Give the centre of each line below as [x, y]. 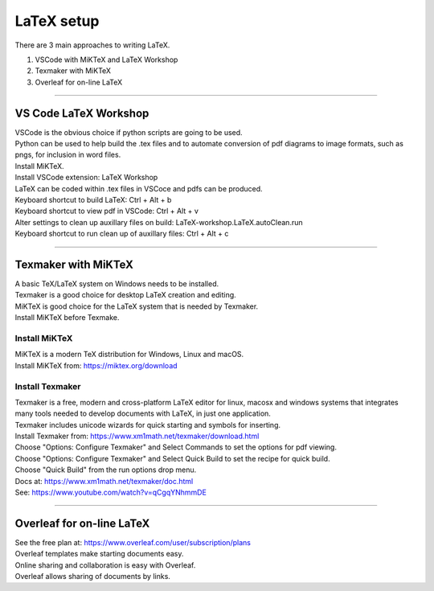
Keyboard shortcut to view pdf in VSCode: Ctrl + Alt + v [106, 211]
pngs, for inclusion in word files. [68, 155]
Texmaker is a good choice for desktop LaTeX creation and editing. [125, 295]
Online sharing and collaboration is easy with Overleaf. [105, 565]
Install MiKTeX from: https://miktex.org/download [96, 365]
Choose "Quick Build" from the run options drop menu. [106, 470]
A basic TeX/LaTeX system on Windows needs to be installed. [117, 284]
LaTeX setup [57, 21]
